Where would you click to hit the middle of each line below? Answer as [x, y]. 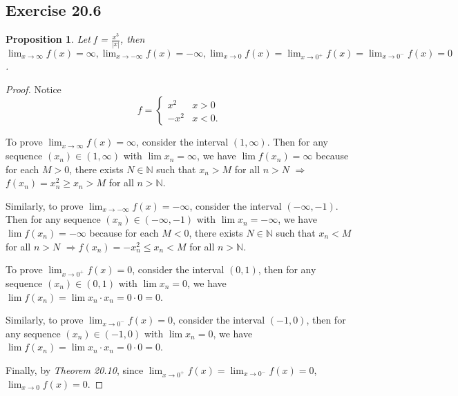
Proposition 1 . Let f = [57, 39]
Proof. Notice [34, 89]
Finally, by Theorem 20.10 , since [75, 369]
